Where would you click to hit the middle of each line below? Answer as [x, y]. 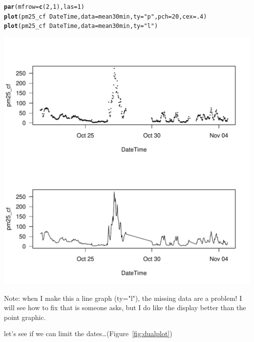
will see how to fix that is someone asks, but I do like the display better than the [125, 307]
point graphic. [25, 317]
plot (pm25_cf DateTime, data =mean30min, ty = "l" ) [81, 26]
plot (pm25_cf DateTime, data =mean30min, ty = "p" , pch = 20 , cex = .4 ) [106, 16]
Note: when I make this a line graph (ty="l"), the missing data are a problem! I [123, 298]
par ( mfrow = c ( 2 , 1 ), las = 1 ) [44, 7]
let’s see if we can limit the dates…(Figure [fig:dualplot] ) [88, 333]
